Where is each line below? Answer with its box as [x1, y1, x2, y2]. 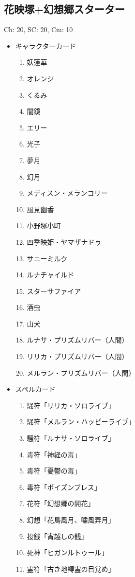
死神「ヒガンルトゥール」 [27, 547, 108, 558]
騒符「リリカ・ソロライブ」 [27, 400, 115, 410]
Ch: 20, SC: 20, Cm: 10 [4, 24, 73, 35]
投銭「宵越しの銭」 [27, 531, 88, 541]
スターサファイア [27, 286, 81, 296]
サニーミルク [27, 253, 68, 263]
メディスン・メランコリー [27, 188, 108, 198]
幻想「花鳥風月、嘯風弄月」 [27, 515, 115, 525]
